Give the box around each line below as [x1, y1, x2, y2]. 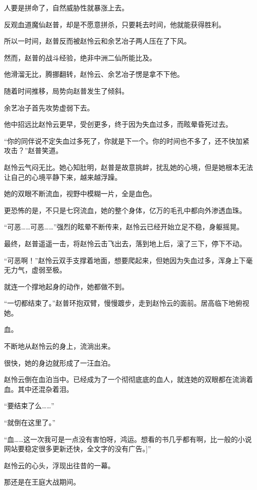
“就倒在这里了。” [4, 417, 56, 428]
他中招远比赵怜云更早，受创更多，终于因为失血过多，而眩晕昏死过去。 [4, 119, 232, 129]
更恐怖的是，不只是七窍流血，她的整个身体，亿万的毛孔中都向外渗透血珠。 [4, 205, 246, 215]
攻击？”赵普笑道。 [4, 145, 63, 156]
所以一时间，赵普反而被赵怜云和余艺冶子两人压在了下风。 [4, 36, 191, 46]
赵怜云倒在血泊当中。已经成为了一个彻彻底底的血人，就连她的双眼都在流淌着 [4, 374, 253, 384]
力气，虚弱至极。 [10, 265, 66, 275]
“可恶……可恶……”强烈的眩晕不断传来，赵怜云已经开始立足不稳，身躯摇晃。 [4, 221, 244, 232]
